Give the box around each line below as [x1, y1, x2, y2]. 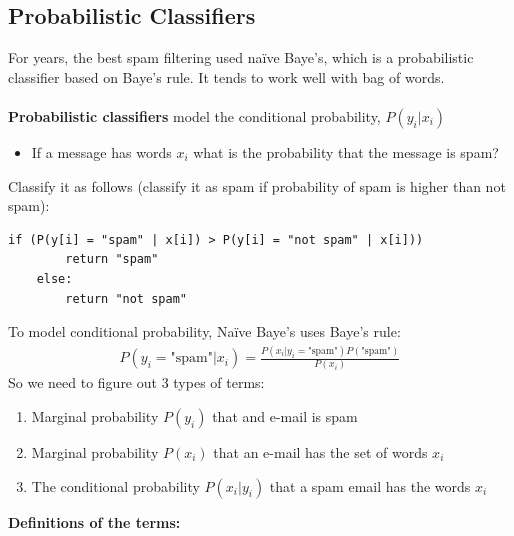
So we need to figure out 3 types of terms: [8, 372, 265, 393]
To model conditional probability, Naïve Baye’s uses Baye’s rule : [8, 321, 401, 342]
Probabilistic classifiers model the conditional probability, [8, 105, 381, 126]
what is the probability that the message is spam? [193, 141, 499, 162]
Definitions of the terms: [8, 511, 181, 532]
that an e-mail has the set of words [213, 441, 428, 462]
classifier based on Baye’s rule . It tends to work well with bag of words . [8, 66, 445, 87]
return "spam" [65, 252, 159, 267]
